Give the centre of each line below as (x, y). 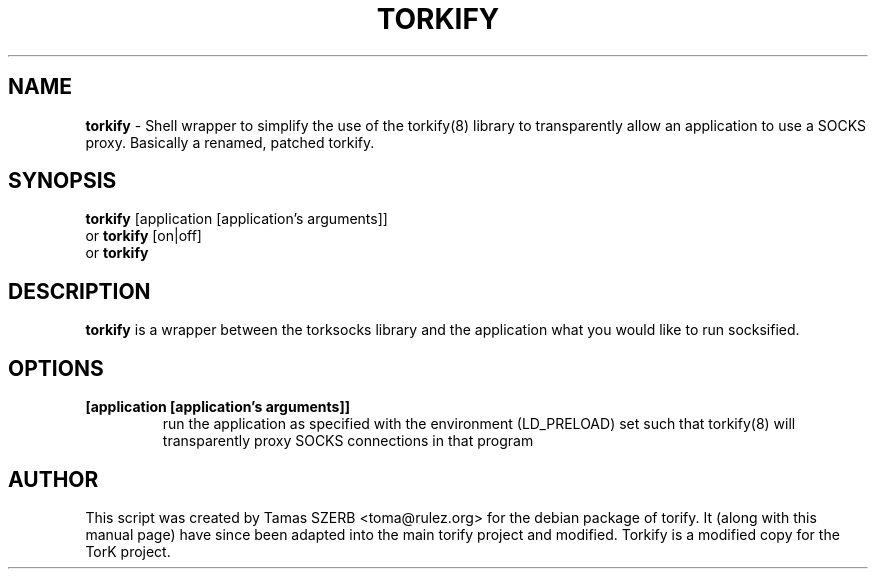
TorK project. (128, 551)
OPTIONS (56, 368)
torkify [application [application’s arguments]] (236, 219)
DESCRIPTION (79, 291)
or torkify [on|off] (143, 236)
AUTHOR (53, 479)
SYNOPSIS (62, 181)
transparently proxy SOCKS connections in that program (348, 441)
